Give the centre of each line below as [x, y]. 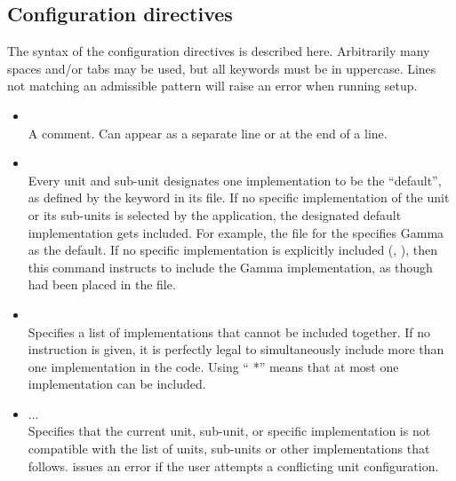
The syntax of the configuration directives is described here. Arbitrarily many [219, 51]
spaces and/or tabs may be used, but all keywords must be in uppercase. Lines [222, 68]
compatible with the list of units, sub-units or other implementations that [229, 449]
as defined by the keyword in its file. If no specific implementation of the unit [239, 197]
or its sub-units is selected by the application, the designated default [215, 214]
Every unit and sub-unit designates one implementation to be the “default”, [235, 180]
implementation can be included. [117, 384]
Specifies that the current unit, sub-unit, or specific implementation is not [229, 431]
